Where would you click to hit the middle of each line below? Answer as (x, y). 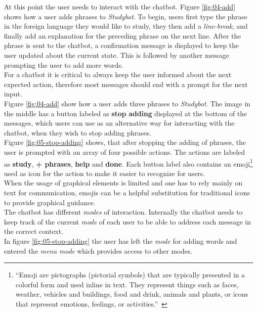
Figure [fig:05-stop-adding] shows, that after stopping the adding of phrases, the (125, 142)
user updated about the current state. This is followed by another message (117, 55)
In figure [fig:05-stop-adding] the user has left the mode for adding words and (121, 241)
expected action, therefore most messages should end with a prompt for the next (126, 84)
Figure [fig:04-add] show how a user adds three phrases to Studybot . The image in (127, 103)
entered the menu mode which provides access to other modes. (98, 250)
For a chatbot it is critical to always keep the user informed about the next (118, 74)
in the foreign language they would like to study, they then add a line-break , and (126, 26)
